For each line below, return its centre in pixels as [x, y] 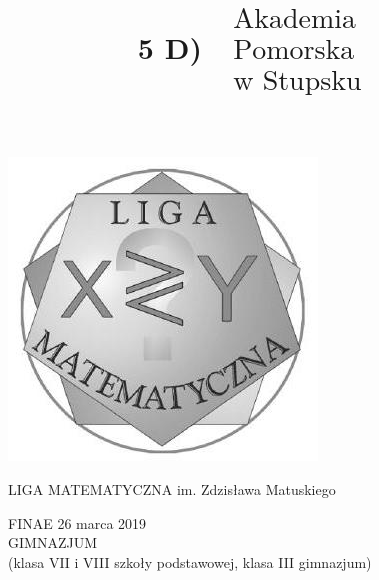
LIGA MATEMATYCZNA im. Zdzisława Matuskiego [172, 488]
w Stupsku [297, 81]
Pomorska [294, 50]
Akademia [295, 19]
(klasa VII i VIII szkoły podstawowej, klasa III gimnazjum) [190, 561]
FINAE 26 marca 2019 [77, 522]
